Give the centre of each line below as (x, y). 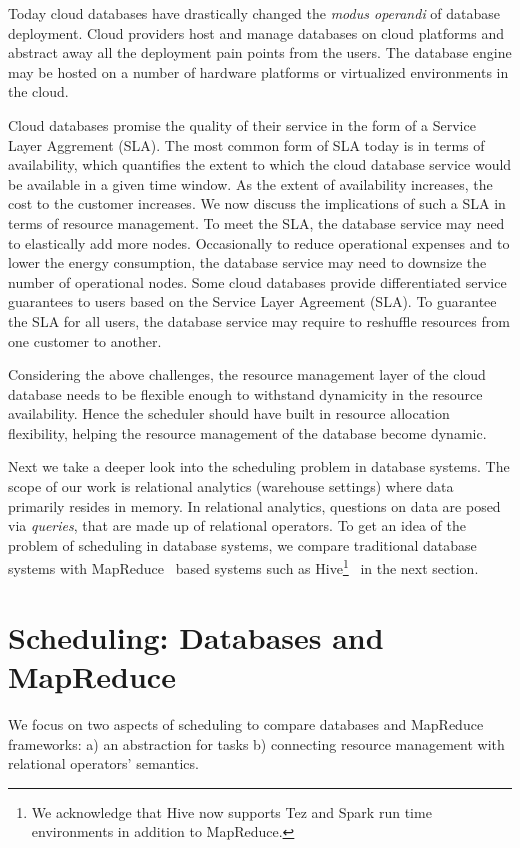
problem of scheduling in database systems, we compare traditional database (242, 544)
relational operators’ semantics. (103, 763)
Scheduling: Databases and (196, 636)
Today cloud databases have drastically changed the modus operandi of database (254, 13)
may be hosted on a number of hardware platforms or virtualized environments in (258, 71)
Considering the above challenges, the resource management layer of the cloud (247, 374)
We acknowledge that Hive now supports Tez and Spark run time (231, 811)
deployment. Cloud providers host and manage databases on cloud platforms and (256, 32)
